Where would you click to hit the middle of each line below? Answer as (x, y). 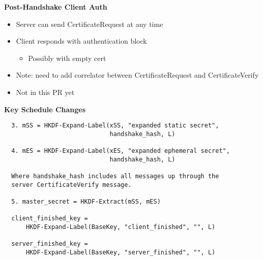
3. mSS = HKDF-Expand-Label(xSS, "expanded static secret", (115, 126)
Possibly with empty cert (67, 58)
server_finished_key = (50, 244)
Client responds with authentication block (81, 41)
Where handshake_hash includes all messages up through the (115, 176)
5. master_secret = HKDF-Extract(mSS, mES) (86, 202)
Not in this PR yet (45, 92)
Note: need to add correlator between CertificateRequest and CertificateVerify (137, 75)
